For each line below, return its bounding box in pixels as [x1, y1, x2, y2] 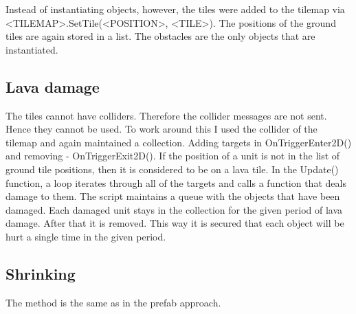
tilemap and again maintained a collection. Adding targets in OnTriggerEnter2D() [5, 135, 352, 149]
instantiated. [5, 42, 58, 56]
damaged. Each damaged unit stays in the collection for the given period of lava [5, 202, 343, 216]
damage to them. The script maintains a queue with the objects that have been [5, 189, 340, 203]
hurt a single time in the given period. [5, 229, 166, 243]
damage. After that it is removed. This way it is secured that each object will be [5, 216, 344, 230]
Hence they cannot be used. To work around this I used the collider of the [5, 122, 318, 136]
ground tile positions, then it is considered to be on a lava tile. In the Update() [5, 161, 339, 176]
